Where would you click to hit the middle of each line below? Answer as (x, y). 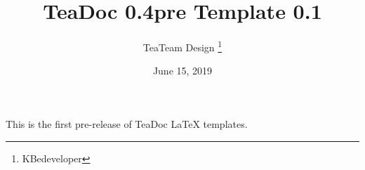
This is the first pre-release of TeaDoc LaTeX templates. (127, 123)
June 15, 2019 (182, 71)
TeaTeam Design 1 (182, 46)
